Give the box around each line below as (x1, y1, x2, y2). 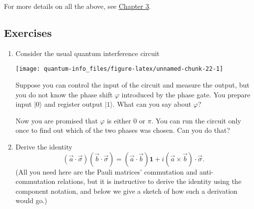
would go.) (15, 195, 47, 206)
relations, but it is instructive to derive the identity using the (57, 176, 242, 186)
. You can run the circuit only (151, 115, 241, 125)
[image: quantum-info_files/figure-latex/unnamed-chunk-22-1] (15, 65, 224, 73)
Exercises (4, 25, 52, 40)
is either (107, 115, 131, 125)
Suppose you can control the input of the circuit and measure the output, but (15, 80, 250, 90)
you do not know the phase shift (15, 89, 113, 99)
